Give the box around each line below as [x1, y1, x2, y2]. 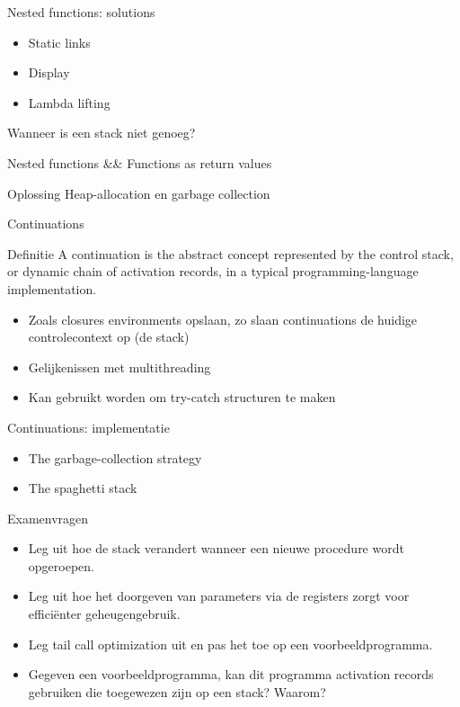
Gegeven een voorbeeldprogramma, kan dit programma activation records [28, 665, 434, 684]
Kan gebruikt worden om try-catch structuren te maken [28, 388, 336, 407]
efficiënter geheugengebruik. [28, 604, 181, 623]
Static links [28, 32, 91, 51]
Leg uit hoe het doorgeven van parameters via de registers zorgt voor [28, 586, 410, 605]
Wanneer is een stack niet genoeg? [7, 123, 196, 142]
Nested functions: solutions [7, 3, 155, 21]
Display [28, 63, 70, 82]
